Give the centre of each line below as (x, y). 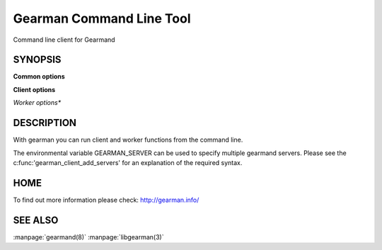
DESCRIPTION (45, 123)
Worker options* (37, 103)
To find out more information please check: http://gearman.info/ (106, 200)
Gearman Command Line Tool (102, 18)
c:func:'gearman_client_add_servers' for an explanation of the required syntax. (128, 162)
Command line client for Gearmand (64, 40)
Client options (34, 89)
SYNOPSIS (37, 60)
